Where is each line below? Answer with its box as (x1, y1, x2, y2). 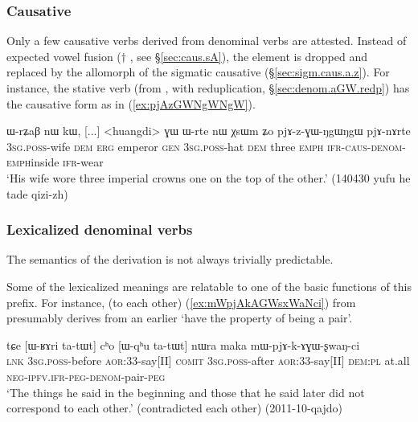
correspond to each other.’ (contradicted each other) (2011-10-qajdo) (6, 399, 342, 416)
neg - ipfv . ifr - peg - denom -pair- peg (6, 367, 166, 384)
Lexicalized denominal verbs (6, 219, 193, 240)
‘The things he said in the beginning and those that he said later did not (6, 383, 365, 400)
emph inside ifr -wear (6, 154, 104, 170)
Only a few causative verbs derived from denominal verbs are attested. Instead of (6, 32, 407, 49)
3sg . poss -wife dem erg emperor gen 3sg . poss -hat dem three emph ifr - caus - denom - (6, 137, 406, 154)
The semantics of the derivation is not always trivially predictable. (6, 251, 334, 268)
